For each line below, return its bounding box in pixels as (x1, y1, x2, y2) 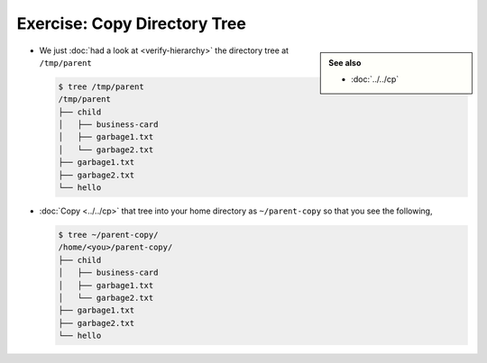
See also (328, 57, 362, 68)
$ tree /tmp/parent (58, 81, 144, 92)
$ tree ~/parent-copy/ (58, 230, 159, 240)
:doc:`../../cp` (351, 73, 400, 85)
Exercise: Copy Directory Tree (16, 14, 247, 33)
